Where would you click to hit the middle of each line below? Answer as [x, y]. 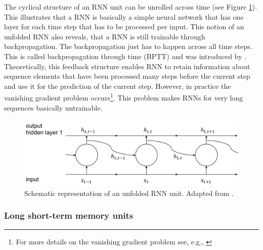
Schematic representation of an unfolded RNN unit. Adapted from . [129, 193]
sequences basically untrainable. [53, 107]
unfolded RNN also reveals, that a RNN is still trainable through [105, 36]
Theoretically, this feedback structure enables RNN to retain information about [127, 66]
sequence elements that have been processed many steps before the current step [127, 76]
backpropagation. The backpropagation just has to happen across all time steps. [128, 46]
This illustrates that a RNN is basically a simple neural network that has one [124, 16]
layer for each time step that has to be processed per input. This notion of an [124, 27]
